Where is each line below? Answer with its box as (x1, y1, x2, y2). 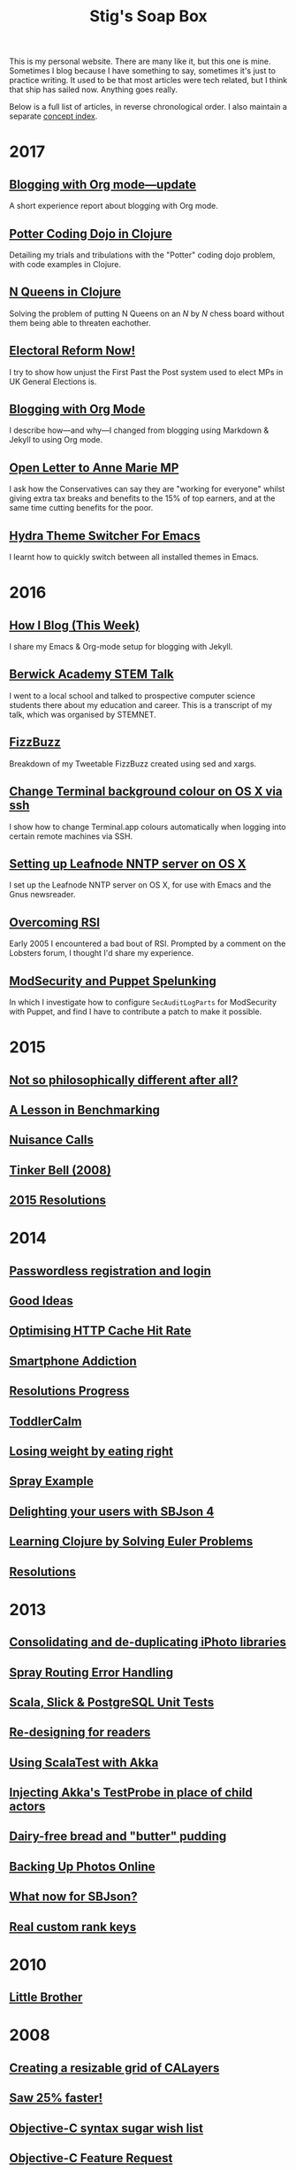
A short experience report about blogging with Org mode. (9, 201, 219, 212)
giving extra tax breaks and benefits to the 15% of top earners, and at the (9, 493, 276, 504)
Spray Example (9, 1474, 95, 1489)
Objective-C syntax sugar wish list (9, 2120, 204, 2135)
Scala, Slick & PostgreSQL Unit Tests (9, 1695, 215, 1710)
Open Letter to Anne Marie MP (9, 460, 179, 475)
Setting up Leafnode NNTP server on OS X (9, 856, 247, 871)
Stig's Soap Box (89, 6, 208, 27)
